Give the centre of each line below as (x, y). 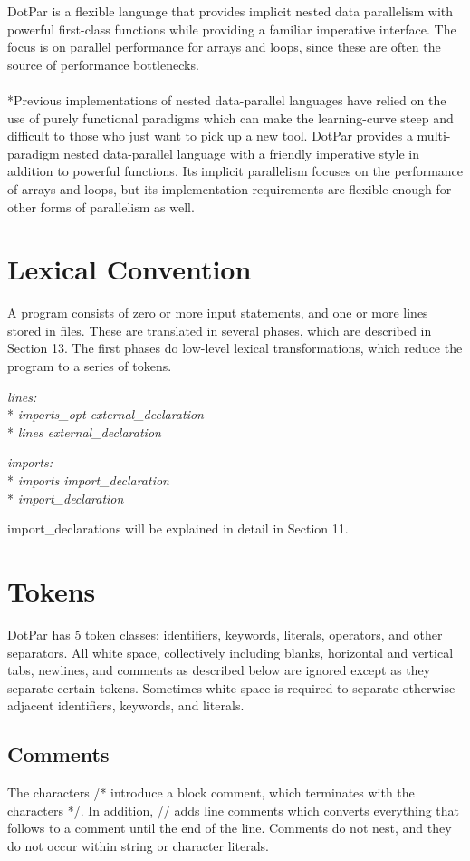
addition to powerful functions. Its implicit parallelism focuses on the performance (235, 171)
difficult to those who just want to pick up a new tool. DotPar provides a (210, 136)
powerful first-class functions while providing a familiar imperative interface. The (232, 29)
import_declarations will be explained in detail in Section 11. (178, 528)
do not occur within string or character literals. (138, 845)
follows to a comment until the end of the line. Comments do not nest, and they (230, 828)
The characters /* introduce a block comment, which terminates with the (211, 793)
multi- (434, 136)
